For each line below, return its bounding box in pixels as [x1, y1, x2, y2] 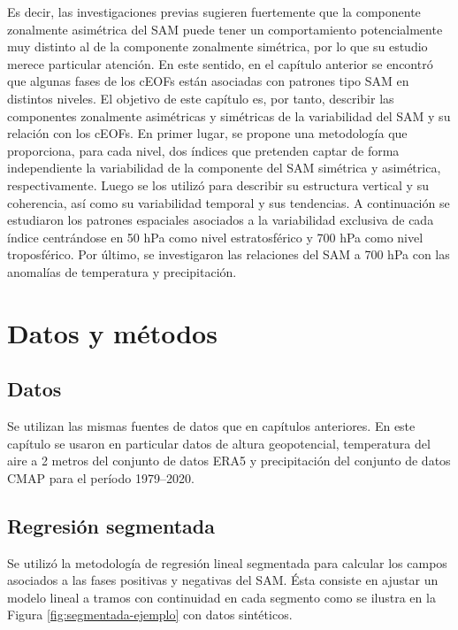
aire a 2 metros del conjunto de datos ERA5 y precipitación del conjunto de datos [7, 451, 451, 470]
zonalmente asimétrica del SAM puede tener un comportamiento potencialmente [7, 19, 443, 38]
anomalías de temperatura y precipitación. [7, 262, 237, 280]
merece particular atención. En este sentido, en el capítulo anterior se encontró [7, 54, 433, 73]
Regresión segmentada [7, 511, 215, 539]
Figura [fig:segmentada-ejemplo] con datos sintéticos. [7, 605, 293, 624]
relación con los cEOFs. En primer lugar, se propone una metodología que [7, 124, 408, 142]
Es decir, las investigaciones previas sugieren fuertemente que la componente [7, 3, 421, 20]
